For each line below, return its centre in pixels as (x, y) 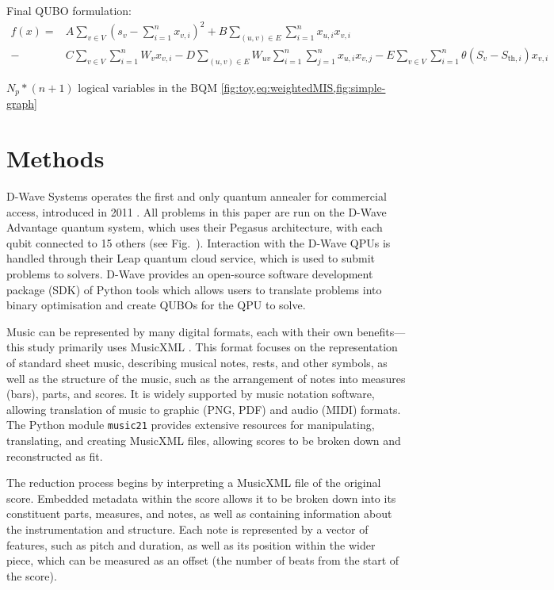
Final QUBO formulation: (69, 10)
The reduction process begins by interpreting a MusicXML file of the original (194, 483)
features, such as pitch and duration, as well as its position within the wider (191, 544)
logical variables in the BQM (147, 87)
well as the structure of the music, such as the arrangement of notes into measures (206, 378)
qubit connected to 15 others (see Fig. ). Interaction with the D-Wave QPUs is (199, 242)
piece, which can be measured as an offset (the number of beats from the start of (203, 560)
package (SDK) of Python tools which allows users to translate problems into (194, 289)
